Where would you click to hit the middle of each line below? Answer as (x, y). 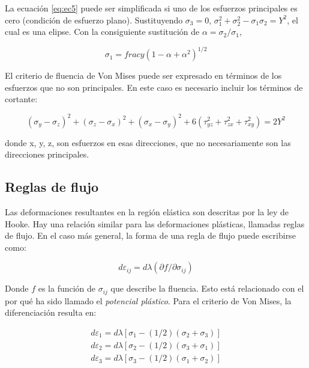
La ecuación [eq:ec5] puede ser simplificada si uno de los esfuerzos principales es (151, 8)
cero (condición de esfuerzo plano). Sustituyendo (94, 20)
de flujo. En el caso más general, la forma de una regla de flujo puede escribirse (150, 235)
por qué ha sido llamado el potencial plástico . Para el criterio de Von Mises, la (148, 300)
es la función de (67, 288)
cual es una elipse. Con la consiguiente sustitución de (102, 32)
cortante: (21, 99)
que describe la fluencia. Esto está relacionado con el (207, 288)
